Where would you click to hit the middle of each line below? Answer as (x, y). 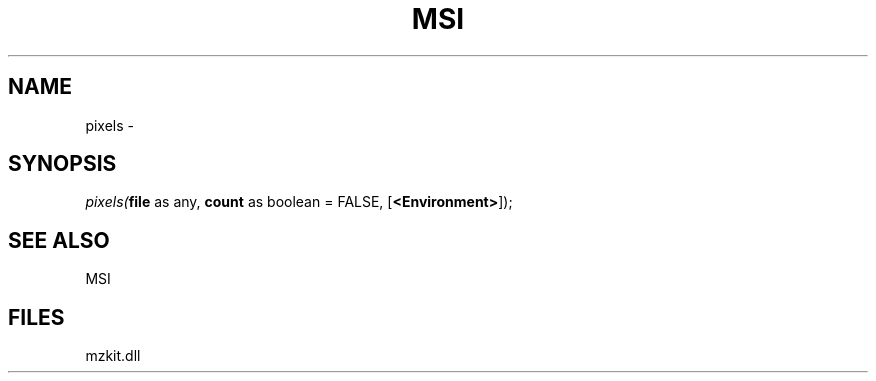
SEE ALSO (59, 240)
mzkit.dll (113, 356)
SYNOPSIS (62, 164)
